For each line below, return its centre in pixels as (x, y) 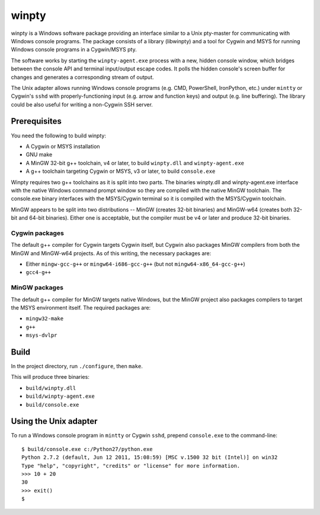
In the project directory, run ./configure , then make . (77, 366)
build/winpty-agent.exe (60, 396)
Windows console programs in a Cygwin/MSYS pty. (74, 50)
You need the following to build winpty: (59, 136)
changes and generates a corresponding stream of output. (82, 77)
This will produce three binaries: (50, 377)
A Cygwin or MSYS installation (63, 146)
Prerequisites (36, 121)
